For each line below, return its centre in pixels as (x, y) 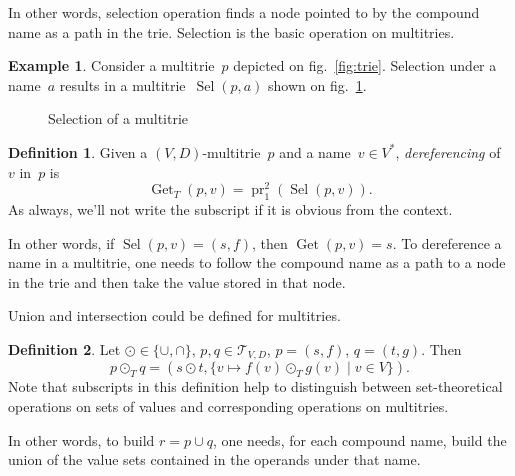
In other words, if (61, 242)
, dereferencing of (448, 151)
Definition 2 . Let (64, 349)
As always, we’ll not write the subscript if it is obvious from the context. (230, 209)
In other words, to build (81, 439)
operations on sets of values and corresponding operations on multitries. (228, 406)
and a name (315, 151)
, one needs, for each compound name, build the (359, 439)
